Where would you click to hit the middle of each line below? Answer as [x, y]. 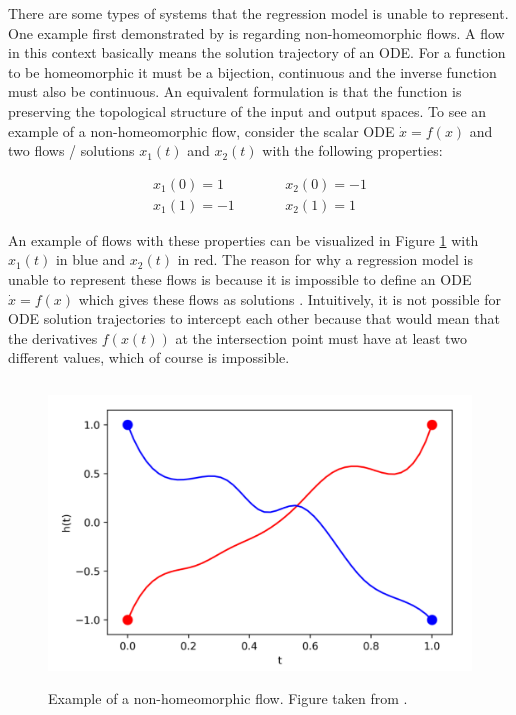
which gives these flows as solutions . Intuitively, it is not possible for [289, 298]
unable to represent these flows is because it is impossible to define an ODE [240, 279]
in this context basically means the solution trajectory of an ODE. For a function [257, 52]
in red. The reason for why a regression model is [325, 259]
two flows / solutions [71, 150]
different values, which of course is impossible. [149, 357]
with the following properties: [352, 150]
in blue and [90, 259]
